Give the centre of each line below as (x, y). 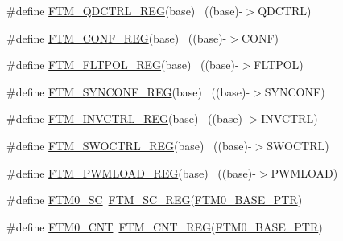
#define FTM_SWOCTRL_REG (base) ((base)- (129, 145)
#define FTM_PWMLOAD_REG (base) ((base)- (131, 172)
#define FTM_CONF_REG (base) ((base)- (117, 37)
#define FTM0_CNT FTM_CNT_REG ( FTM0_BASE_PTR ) (165, 226)
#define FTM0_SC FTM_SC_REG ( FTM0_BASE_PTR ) (155, 200)
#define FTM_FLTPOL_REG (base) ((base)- (123, 65)
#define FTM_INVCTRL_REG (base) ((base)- (126, 118)
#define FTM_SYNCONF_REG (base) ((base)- (128, 91)
